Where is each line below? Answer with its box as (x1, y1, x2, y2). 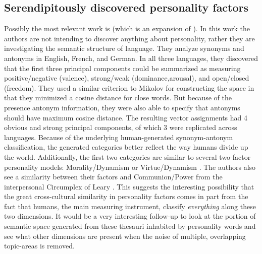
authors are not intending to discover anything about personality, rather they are (4, 33, 255, 43)
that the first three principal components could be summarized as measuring (4, 62, 241, 73)
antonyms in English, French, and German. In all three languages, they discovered (4, 52, 258, 63)
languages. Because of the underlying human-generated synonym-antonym (4, 132, 233, 142)
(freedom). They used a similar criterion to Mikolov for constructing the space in (4, 82, 254, 93)
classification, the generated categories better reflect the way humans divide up (4, 142, 248, 152)
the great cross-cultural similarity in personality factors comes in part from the (4, 191, 248, 202)
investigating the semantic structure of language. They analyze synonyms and (4, 43, 244, 53)
